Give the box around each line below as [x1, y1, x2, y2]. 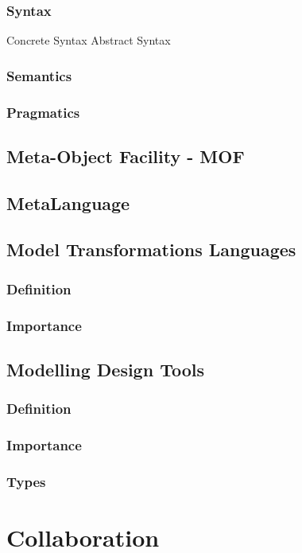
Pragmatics [6, 102, 80, 122]
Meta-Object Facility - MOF [6, 143, 245, 168]
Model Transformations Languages [6, 237, 296, 262]
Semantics [6, 65, 72, 85]
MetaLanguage [6, 190, 130, 215]
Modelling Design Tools [6, 356, 204, 381]
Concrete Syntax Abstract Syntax [6, 32, 171, 49]
